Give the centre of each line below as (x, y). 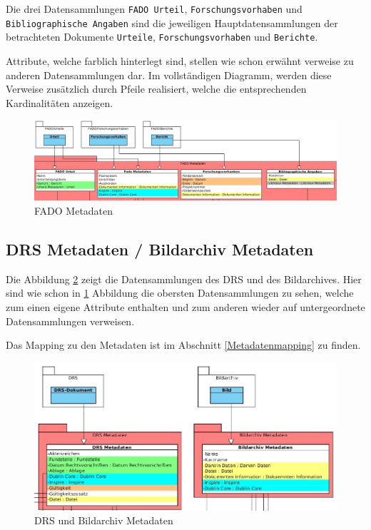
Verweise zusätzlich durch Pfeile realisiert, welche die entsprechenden (156, 89)
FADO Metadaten (74, 210)
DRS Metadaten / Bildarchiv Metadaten (160, 249)
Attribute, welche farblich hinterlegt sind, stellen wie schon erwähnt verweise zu (180, 60)
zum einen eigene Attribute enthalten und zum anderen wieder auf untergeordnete (185, 306)
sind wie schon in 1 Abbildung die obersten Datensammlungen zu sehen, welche (180, 293)
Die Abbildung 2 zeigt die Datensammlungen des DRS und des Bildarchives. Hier (184, 279)
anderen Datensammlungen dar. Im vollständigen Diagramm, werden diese (169, 75)
